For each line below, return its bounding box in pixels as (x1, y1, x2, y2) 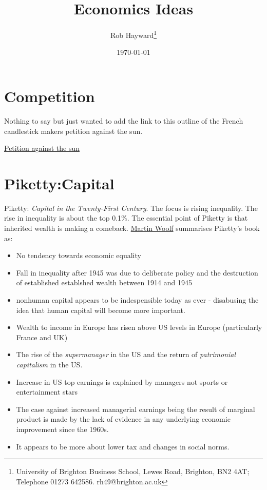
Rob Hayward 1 (110, 28, 157, 40)
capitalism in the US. (16, 359, 83, 369)
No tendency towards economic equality (16, 250, 141, 261)
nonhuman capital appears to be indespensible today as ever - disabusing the (16, 294, 259, 305)
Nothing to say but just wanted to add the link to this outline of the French (4, 115, 243, 126)
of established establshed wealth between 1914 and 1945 (16, 277, 192, 288)
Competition (4, 85, 95, 106)
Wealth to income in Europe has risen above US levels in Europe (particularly (16, 322, 262, 332)
